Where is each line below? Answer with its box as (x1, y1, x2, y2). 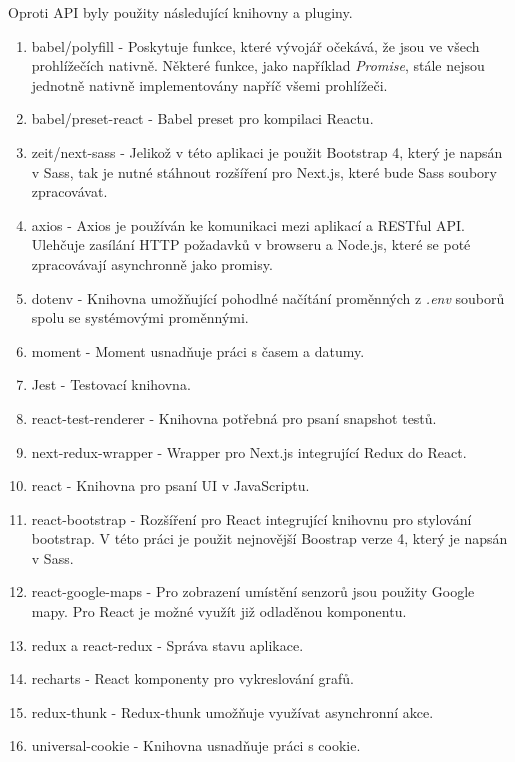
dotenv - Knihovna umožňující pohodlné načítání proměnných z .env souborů (31, 287, 505, 308)
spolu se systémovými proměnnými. (31, 307, 249, 328)
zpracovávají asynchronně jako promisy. (31, 253, 273, 274)
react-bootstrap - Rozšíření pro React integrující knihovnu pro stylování (31, 508, 472, 529)
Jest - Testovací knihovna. (31, 374, 191, 395)
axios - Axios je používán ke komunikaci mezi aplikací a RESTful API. (31, 214, 465, 235)
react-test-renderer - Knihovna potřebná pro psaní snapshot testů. (31, 407, 437, 428)
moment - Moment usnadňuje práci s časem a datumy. (31, 340, 365, 361)
